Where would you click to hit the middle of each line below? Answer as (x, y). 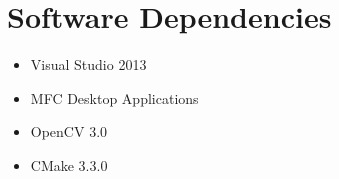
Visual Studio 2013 (88, 64)
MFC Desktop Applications (114, 97)
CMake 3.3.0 (69, 164)
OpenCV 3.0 (69, 131)
